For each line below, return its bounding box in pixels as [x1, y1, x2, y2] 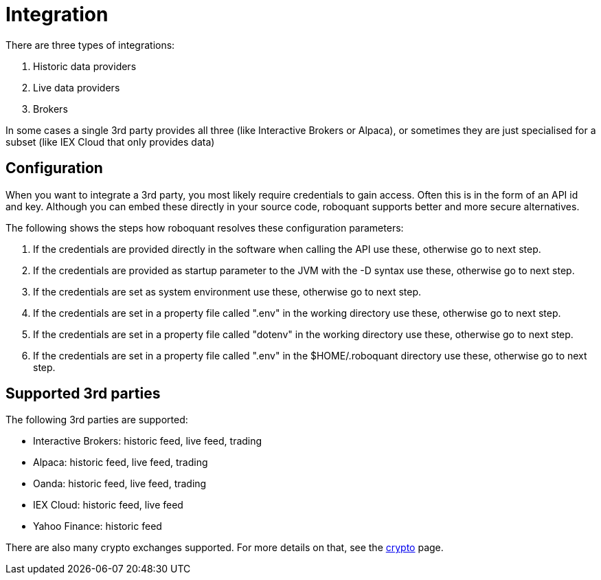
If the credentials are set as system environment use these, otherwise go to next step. [33, 285, 422, 298]
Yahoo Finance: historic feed [33, 520, 162, 533]
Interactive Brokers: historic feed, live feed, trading [33, 435, 262, 447]
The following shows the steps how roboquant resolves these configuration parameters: [5, 221, 404, 234]
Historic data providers [33, 60, 137, 72]
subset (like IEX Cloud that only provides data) [5, 135, 215, 148]
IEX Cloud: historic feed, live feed [33, 499, 183, 511]
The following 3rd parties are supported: [5, 414, 188, 426]
